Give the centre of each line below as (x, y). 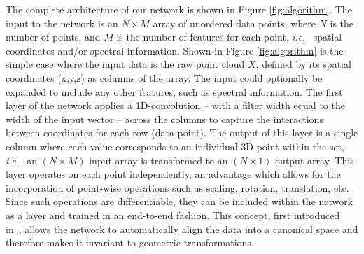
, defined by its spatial (303, 64)
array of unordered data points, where (234, 23)
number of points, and (53, 37)
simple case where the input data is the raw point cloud (125, 64)
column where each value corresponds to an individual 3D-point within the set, (175, 146)
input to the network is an (62, 23)
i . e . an (22, 160)
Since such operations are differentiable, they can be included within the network (180, 201)
